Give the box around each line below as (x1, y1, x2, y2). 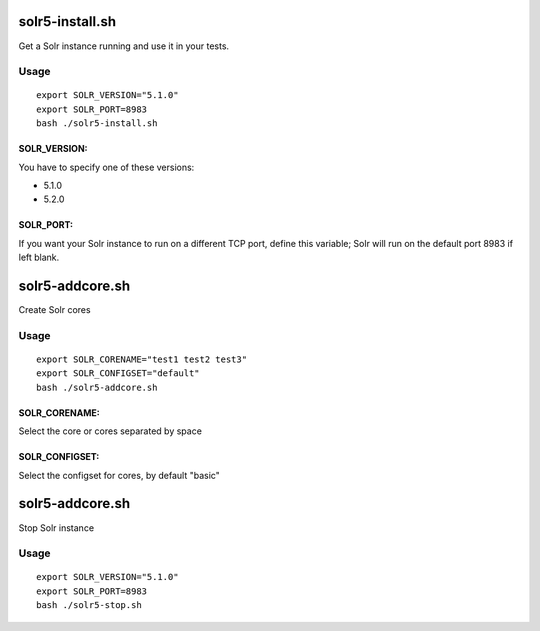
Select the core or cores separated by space (18, 425, 202, 437)
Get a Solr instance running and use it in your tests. (18, 40, 230, 52)
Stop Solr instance (18, 521, 95, 534)
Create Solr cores (18, 304, 91, 316)
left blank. (18, 251, 60, 264)
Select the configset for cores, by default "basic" (18, 469, 220, 481)
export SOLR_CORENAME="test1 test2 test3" (36, 354, 248, 365)
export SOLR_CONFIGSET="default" (36, 368, 200, 379)
